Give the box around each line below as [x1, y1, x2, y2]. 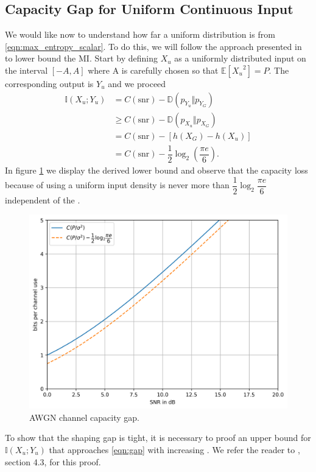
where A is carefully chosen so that [88, 63, 219, 76]
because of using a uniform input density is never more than [5, 178, 230, 191]
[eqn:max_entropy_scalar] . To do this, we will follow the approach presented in [5, 40, 302, 52]
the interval [5, 63, 48, 76]
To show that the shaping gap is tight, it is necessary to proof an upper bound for [5, 431, 311, 444]
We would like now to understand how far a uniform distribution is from [5, 28, 275, 41]
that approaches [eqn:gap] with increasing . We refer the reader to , [49, 443, 300, 456]
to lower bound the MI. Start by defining [5, 52, 158, 65]
